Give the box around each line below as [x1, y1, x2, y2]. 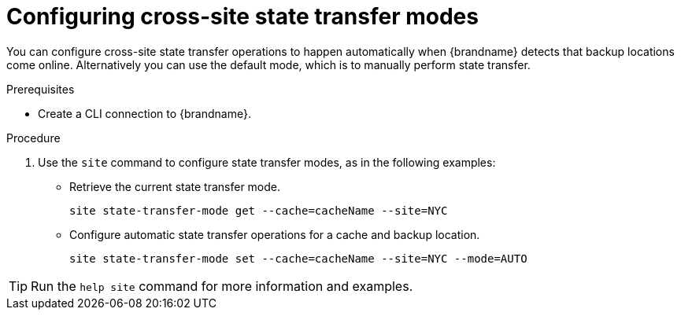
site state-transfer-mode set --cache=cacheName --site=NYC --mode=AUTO [69, 252, 527, 265]
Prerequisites [6, 82, 75, 96]
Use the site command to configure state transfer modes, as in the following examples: [38, 155, 496, 169]
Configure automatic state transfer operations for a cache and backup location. [69, 227, 480, 241]
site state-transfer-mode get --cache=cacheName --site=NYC [69, 204, 448, 217]
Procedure [6, 130, 61, 145]
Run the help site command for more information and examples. [31, 277, 413, 294]
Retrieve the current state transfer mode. [69, 179, 281, 193]
